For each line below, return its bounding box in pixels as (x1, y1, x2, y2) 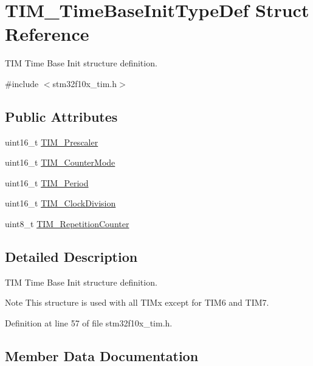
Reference (5, 21, 89, 46)
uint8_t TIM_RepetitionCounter (5, 217, 129, 230)
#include (5, 77, 39, 90)
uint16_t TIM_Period (5, 176, 89, 189)
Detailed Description (5, 247, 138, 266)
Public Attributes (5, 107, 118, 125)
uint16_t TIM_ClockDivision (5, 197, 116, 209)
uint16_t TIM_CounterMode (5, 156, 115, 169)
